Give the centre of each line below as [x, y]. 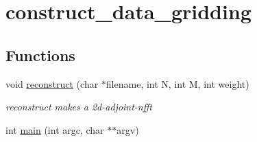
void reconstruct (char [52, 83]
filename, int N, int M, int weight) [178, 83]
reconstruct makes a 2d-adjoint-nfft [79, 107]
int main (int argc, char [55, 129]
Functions [40, 55]
